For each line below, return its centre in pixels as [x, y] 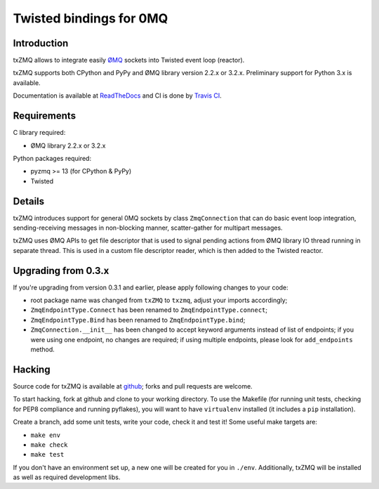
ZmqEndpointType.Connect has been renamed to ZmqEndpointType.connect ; [149, 310]
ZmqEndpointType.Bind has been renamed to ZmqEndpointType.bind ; [138, 320]
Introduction [41, 43]
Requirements [45, 116]
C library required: [39, 133]
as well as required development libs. [67, 477]
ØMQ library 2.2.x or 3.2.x [68, 145]
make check [49, 445]
